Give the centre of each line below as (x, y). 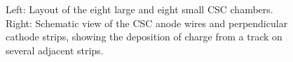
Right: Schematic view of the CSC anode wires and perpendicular (147, 23)
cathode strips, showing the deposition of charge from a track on (144, 37)
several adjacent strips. (55, 50)
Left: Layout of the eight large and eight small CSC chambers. (139, 9)
